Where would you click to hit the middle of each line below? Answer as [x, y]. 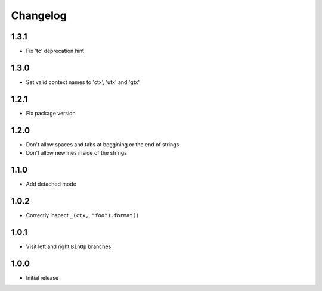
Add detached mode [51, 184]
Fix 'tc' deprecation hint [55, 51]
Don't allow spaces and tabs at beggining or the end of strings [103, 144]
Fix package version [51, 113]
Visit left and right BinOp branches [69, 246]
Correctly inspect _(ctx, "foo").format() [83, 215]
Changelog [39, 15]
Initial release [42, 277]
